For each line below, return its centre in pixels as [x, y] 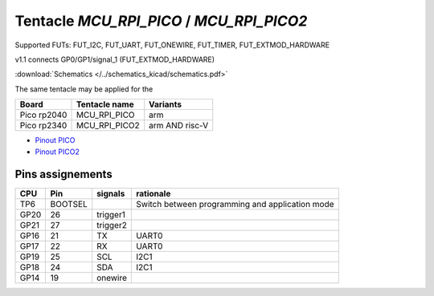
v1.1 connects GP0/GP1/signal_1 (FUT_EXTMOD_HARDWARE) [115, 59]
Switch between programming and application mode [235, 205]
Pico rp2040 [43, 115]
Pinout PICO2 [57, 152]
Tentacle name [105, 104]
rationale [154, 194]
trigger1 [111, 215]
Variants [166, 104]
